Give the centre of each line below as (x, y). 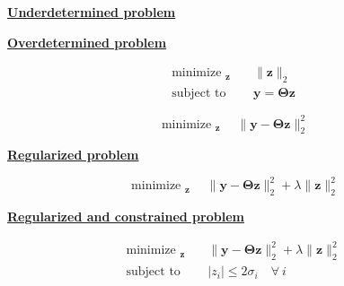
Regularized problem (73, 155)
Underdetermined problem (92, 12)
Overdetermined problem (87, 42)
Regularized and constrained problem (126, 217)
